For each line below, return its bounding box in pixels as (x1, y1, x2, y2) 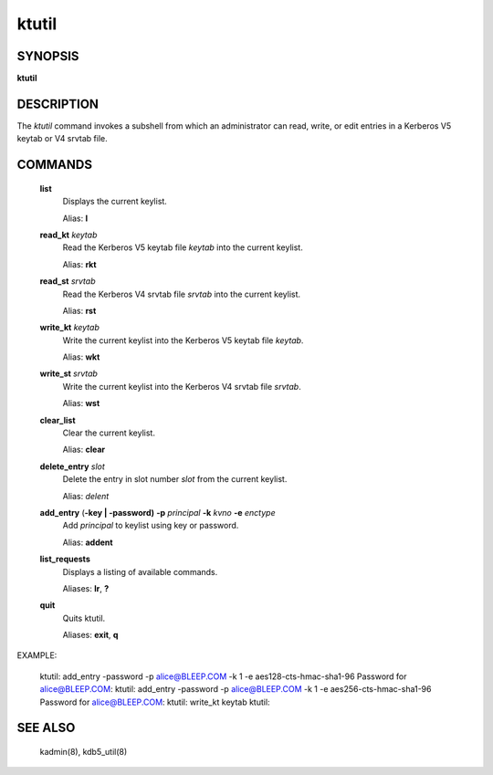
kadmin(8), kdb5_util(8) (39, 747, 128, 758)
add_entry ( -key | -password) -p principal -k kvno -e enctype (39, 507, 276, 518)
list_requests (39, 553, 90, 565)
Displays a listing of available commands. (62, 566, 218, 577)
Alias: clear (62, 444, 106, 456)
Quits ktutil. (62, 613, 106, 623)
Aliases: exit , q (62, 630, 119, 641)
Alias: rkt (62, 258, 97, 269)
